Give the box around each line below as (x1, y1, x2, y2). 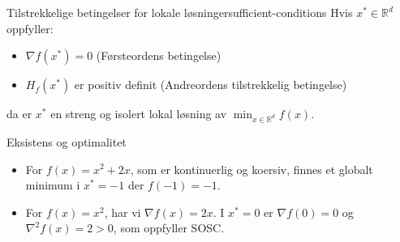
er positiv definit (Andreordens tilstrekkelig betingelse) (74, 76, 347, 93)
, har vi (104, 203, 141, 220)
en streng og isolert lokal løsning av (50, 105, 227, 122)
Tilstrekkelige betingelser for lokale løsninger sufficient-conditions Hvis (6, 4, 353, 20)
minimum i (25, 176, 80, 193)
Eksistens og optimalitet (6, 133, 127, 150)
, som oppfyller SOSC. (113, 219, 225, 236)
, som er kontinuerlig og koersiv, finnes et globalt (130, 160, 373, 177)
